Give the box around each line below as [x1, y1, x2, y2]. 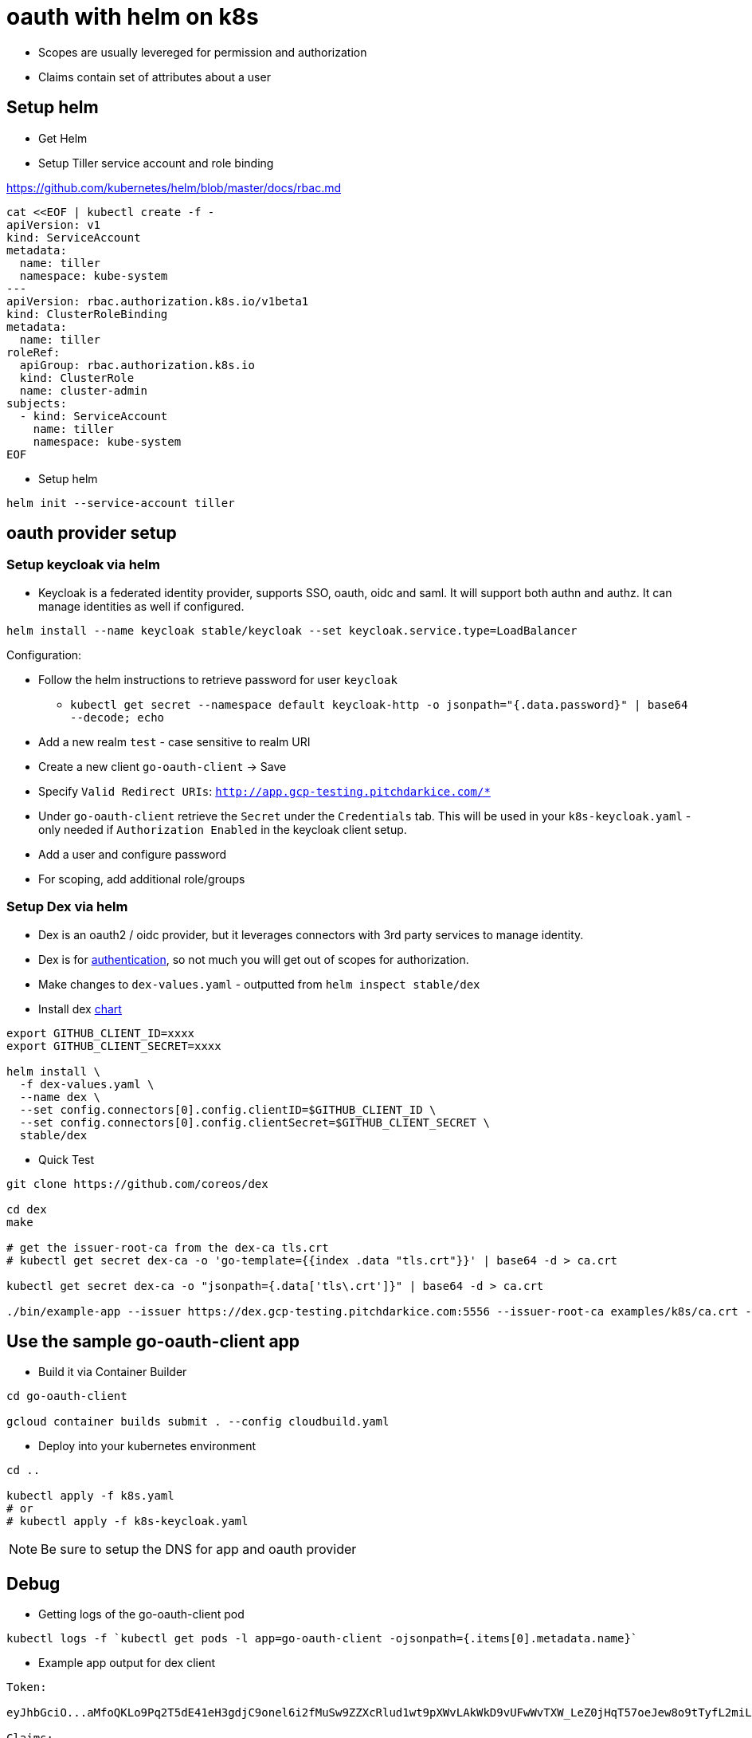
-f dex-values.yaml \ [19, 1077, 155, 1091]
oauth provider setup [6, 523, 177, 544]
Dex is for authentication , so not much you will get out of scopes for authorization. [38, 952, 469, 966]
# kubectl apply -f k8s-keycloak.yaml [6, 1515, 249, 1528]
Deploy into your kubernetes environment [38, 1439, 257, 1453]
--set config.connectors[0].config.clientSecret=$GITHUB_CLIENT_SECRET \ [19, 1115, 490, 1129]
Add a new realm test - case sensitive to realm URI [38, 734, 311, 749]
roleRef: [6, 345, 61, 359]
